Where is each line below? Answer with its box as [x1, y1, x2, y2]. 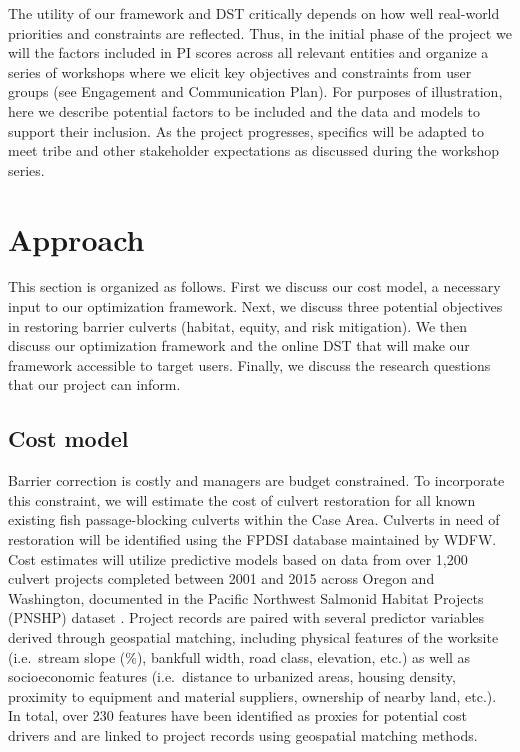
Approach [8, 218, 145, 259]
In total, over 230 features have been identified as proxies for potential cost [8, 705, 467, 726]
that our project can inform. [8, 374, 181, 395]
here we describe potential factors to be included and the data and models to [8, 100, 481, 121]
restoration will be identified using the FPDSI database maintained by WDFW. [8, 529, 497, 550]
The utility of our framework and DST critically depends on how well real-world [8, 3, 500, 23]
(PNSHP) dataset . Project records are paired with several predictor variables [8, 607, 485, 628]
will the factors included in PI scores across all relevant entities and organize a [8, 42, 489, 63]
